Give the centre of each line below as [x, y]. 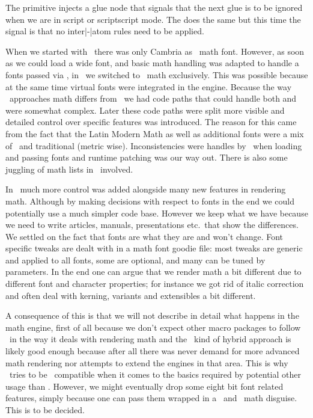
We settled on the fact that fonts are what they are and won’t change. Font [144, 236]
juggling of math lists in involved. [69, 169]
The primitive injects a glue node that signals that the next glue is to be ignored [154, 7]
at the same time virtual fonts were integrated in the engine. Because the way [149, 86]
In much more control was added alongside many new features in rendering [146, 189]
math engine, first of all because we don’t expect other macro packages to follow [153, 327]
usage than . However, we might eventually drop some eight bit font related [144, 386]
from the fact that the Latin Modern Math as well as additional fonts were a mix [155, 133]
